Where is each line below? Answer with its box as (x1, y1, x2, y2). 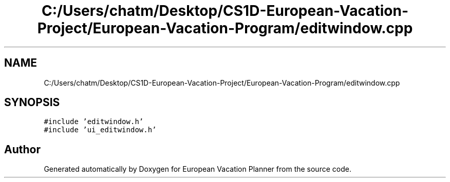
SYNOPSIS (4, 96, 60, 109)
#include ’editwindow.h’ (44, 117, 144, 126)
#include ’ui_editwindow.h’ (44, 126, 157, 134)
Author (4, 143, 41, 156)
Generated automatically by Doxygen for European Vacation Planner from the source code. (44, 165, 351, 174)
